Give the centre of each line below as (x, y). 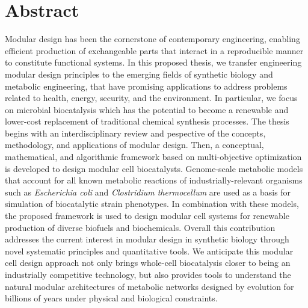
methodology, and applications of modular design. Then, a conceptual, (134, 145)
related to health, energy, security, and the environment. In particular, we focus (151, 98)
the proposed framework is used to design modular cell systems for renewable (147, 216)
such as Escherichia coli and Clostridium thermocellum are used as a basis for (148, 192)
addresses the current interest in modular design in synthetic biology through (147, 239)
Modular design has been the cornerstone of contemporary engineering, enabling (152, 39)
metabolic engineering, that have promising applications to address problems (146, 86)
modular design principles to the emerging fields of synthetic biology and (139, 74)
